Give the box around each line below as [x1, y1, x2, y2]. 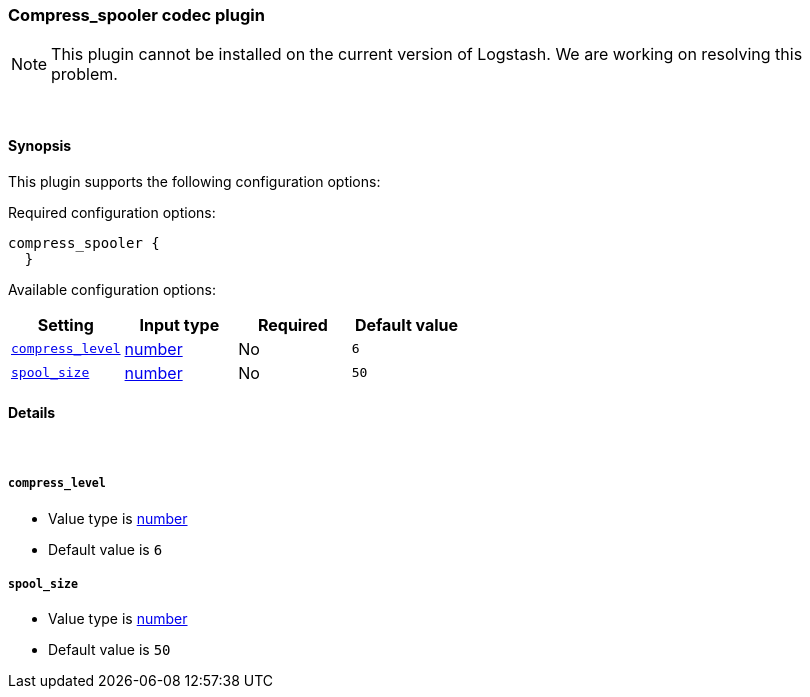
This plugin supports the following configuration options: [8, 172, 381, 190]
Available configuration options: [8, 280, 216, 298]
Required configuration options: [8, 203, 216, 221]
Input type [139, 314, 220, 335]
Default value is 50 [48, 641, 171, 659]
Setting [37, 314, 94, 335]
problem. [51, 64, 118, 85]
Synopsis [8, 136, 72, 154]
